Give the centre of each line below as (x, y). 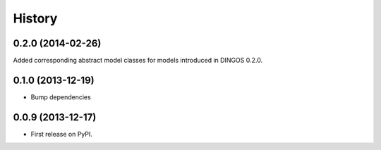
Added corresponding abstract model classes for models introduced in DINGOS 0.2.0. (138, 61)
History (35, 18)
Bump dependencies (61, 97)
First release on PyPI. (62, 134)
